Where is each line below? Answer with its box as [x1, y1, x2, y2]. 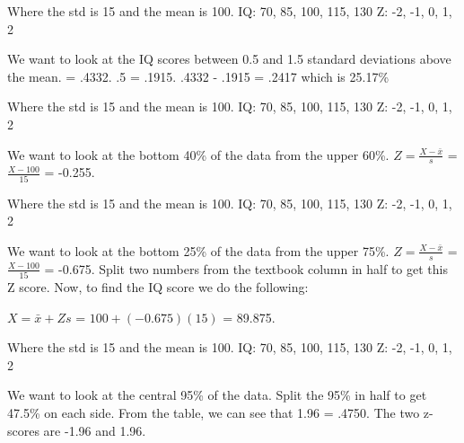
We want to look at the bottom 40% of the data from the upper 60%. [7, 145, 390, 164]
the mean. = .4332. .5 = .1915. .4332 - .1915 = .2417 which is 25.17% [7, 66, 390, 85]
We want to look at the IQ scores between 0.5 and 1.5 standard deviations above [7, 49, 451, 68]
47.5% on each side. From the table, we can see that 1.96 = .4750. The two [7, 403, 420, 421]
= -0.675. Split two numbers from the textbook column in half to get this [44, 259, 448, 278]
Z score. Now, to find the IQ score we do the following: [7, 278, 309, 297]
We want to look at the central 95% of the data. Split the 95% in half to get [7, 385, 427, 404]
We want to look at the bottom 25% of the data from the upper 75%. [7, 241, 390, 260]
